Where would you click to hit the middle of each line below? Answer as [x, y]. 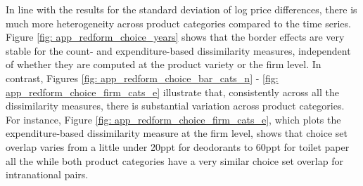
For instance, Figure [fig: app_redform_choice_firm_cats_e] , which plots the [173, 119]
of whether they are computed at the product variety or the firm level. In [164, 64]
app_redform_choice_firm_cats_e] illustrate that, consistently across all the [172, 92]
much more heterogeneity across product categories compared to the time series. [178, 23]
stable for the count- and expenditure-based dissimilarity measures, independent [178, 50]
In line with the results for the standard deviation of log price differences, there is [181, 9]
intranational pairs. [47, 174]
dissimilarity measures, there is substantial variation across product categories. [175, 106]
